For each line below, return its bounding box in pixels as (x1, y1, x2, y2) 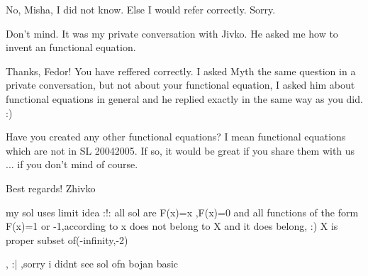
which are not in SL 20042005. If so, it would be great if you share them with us (6, 143, 355, 158)
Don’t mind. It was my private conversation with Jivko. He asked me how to (6, 26, 338, 40)
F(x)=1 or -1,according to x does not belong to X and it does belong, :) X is (6, 219, 338, 233)
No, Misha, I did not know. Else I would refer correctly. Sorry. (6, 2, 276, 16)
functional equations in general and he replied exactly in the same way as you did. (6, 91, 363, 106)
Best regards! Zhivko (6, 180, 96, 195)
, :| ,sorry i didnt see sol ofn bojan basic (6, 256, 179, 271)
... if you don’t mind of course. (6, 157, 138, 172)
